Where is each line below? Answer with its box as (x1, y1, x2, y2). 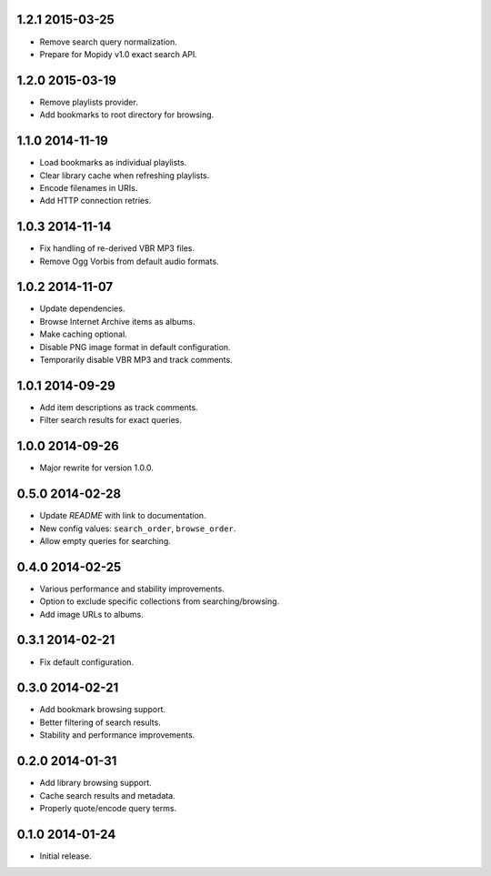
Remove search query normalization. (39, 36, 177, 47)
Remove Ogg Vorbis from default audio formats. (39, 256, 219, 267)
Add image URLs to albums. (39, 609, 145, 619)
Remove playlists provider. (39, 96, 138, 107)
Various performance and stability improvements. (39, 583, 225, 594)
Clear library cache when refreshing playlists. (39, 169, 210, 181)
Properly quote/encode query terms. (39, 802, 177, 813)
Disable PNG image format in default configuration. (39, 341, 231, 352)
